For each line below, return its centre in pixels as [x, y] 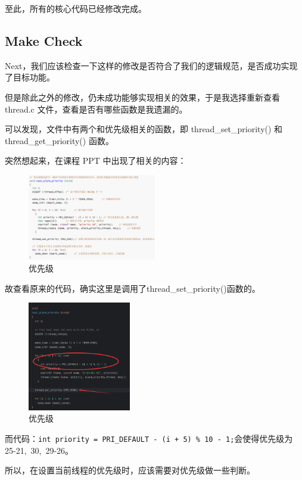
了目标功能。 [30, 77]
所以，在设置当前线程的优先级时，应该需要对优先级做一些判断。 [130, 470]
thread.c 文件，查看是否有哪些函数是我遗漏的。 [96, 109]
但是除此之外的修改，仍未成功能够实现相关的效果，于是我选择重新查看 [142, 97]
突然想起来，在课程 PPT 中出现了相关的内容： [96, 160]
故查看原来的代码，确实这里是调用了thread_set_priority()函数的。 [133, 288]
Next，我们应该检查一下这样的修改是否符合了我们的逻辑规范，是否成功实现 [151, 65]
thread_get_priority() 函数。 [59, 140]
